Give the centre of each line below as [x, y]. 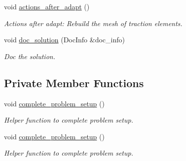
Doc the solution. [30, 56]
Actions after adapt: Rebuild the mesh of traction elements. [93, 23]
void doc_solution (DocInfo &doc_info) [64, 40]
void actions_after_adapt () [47, 6]
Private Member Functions [74, 82]
